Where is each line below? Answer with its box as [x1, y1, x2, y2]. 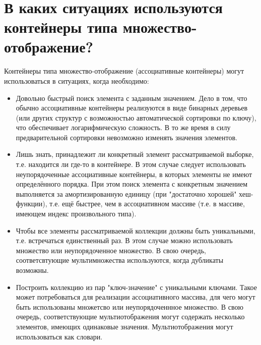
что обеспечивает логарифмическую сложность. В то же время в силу [16, 122, 231, 133]
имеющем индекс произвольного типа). [16, 208, 137, 219]
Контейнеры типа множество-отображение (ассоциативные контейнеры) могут [4, 66, 244, 76]
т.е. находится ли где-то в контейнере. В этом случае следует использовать [16, 159, 246, 169]
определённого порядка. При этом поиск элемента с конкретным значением [16, 179, 248, 189]
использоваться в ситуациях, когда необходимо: [4, 75, 149, 86]
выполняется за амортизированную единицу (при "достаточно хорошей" [16, 188, 237, 199]
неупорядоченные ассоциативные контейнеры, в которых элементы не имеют [16, 168, 252, 179]
